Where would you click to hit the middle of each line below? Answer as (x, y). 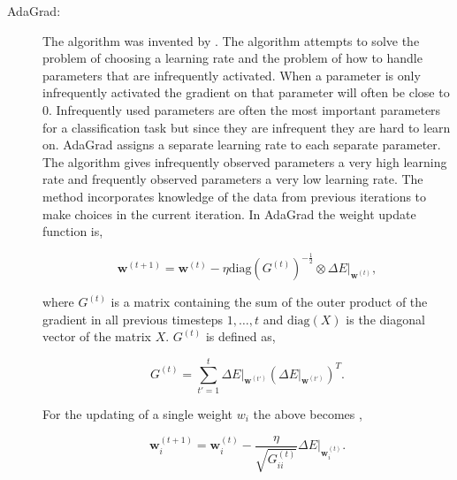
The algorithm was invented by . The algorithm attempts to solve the (231, 40)
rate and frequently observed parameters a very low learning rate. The (233, 179)
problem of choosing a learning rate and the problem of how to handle (232, 58)
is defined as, (240, 336)
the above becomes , (308, 413)
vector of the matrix (97, 336)
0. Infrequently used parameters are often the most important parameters (242, 109)
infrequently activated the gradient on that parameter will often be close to (246, 92)
